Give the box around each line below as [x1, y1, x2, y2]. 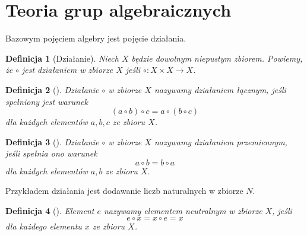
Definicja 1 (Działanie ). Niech [5, 52, 119, 64]
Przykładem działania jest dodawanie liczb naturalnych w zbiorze [5, 184, 243, 197]
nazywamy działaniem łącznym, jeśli [154, 83, 286, 95]
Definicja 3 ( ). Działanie [5, 135, 99, 148]
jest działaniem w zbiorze [21, 63, 113, 76]
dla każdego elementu [5, 219, 82, 232]
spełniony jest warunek [5, 95, 88, 107]
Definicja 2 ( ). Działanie [5, 83, 99, 95]
